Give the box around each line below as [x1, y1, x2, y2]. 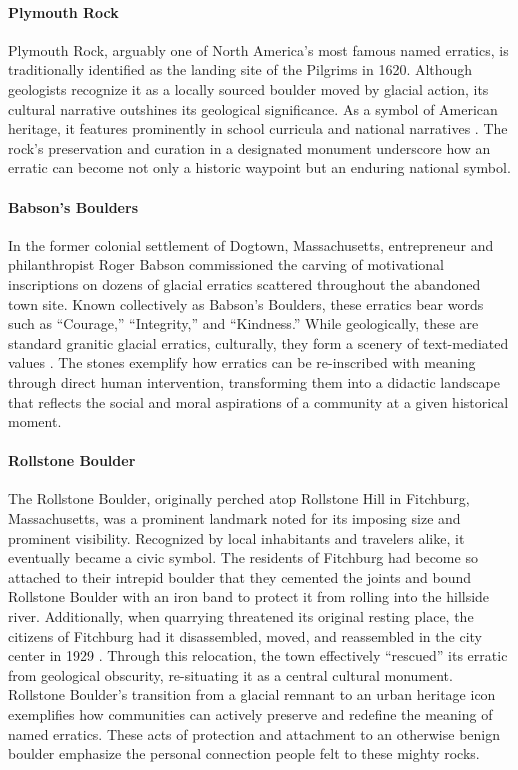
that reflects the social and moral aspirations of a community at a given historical [8, 391, 509, 412]
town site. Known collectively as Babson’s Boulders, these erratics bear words [8, 293, 484, 314]
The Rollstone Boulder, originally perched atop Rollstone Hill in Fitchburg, [8, 488, 470, 509]
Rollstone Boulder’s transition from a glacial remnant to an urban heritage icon [8, 684, 496, 705]
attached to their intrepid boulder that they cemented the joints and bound [8, 566, 472, 587]
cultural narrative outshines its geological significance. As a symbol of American [8, 98, 498, 119]
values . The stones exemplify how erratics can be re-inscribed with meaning [8, 352, 476, 373]
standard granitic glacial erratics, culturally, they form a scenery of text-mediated [8, 332, 509, 353]
